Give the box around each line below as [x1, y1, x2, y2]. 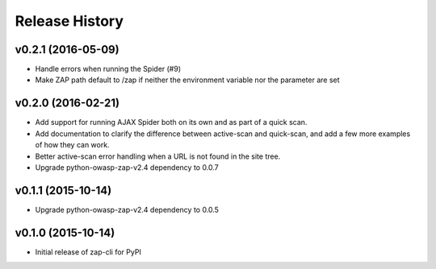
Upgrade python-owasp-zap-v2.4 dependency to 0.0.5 [35, 205, 220, 214]
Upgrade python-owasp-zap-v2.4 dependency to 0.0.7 [35, 162, 220, 172]
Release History [15, 12, 124, 30]
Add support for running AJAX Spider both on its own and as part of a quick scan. [35, 118, 308, 127]
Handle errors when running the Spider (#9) [35, 64, 182, 74]
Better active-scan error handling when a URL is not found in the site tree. [35, 151, 281, 161]
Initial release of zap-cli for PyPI [35, 246, 141, 257]
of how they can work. [35, 140, 110, 150]
